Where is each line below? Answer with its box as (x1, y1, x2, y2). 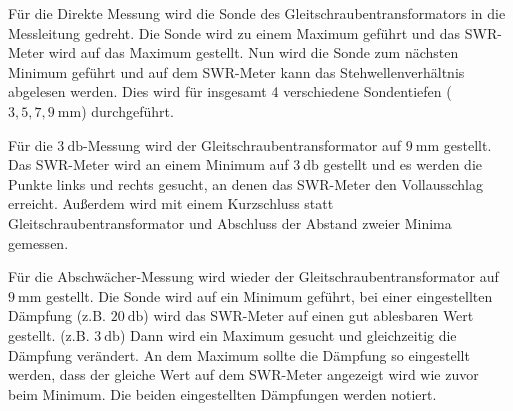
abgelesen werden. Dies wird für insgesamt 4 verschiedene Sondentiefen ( (8, 81, 452, 102)
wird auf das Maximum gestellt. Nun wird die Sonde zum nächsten (48, 42, 459, 63)
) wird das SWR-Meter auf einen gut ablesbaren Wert (143, 305, 474, 326)
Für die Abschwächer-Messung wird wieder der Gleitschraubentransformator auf (8, 266, 499, 287)
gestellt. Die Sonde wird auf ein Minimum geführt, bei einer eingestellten (46, 285, 493, 306)
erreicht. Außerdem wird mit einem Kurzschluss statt (8, 193, 334, 214)
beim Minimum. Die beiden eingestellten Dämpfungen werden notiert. (8, 383, 437, 404)
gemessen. (8, 232, 69, 253)
